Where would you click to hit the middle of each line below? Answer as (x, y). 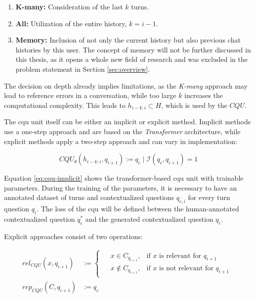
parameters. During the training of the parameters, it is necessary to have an (121, 187)
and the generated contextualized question (149, 219)
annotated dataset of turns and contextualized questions (89, 197)
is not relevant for (186, 269)
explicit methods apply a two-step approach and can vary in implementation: (121, 141)
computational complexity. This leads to (65, 105)
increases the (204, 95)
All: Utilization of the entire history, (71, 23)
